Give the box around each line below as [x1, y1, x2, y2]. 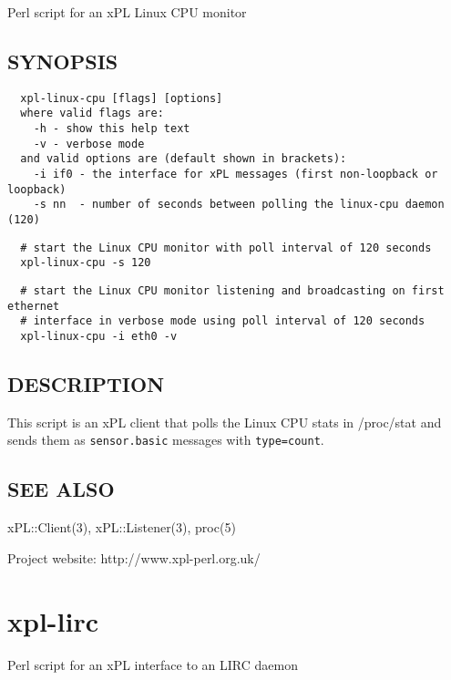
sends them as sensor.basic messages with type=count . [7, 430, 324, 449]
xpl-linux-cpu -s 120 [20, 256, 151, 270]
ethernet [7, 299, 60, 313]
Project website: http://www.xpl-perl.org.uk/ [7, 548, 261, 567]
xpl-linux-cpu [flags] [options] [20, 91, 223, 105]
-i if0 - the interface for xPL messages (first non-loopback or [33, 168, 438, 181]
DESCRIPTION [7, 370, 165, 398]
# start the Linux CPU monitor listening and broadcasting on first [20, 284, 445, 298]
